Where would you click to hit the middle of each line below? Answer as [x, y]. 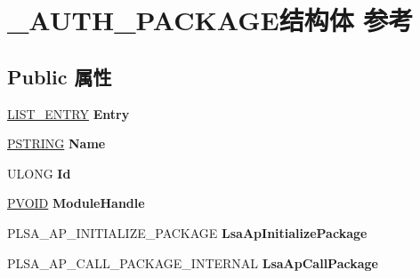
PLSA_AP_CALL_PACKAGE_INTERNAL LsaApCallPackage [193, 262]
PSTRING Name [57, 143]
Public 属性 [60, 76]
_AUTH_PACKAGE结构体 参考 [210, 20]
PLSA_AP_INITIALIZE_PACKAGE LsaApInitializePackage [187, 232]
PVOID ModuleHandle [76, 203]
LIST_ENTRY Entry [69, 113]
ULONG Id [39, 173]
